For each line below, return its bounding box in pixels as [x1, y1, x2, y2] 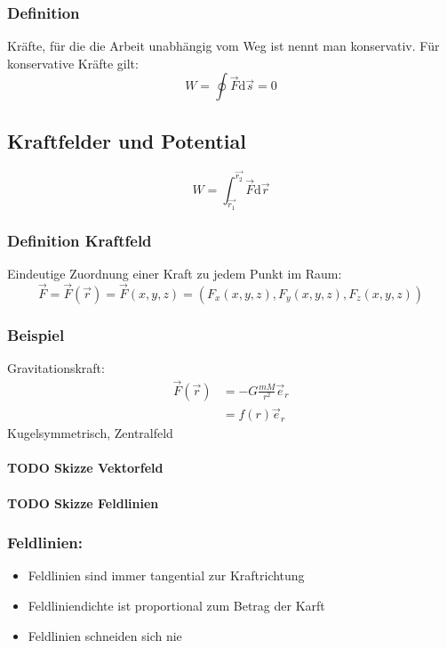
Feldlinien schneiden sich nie [28, 626, 182, 644]
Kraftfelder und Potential [7, 126, 246, 154]
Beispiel [7, 323, 65, 345]
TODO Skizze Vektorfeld [7, 458, 164, 477]
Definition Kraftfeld [7, 229, 152, 251]
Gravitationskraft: [7, 359, 105, 377]
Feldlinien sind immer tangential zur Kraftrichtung [28, 566, 305, 585]
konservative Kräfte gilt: [7, 53, 139, 72]
